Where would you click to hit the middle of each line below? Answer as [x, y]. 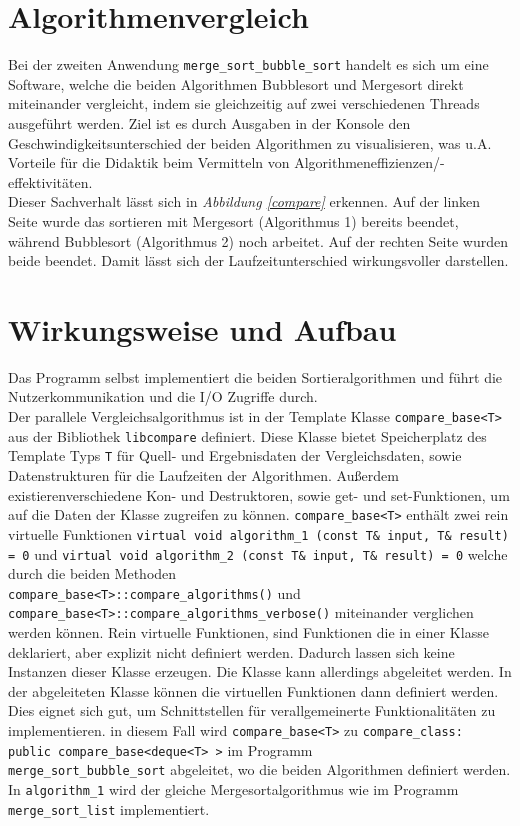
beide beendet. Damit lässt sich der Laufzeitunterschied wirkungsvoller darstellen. [258, 260]
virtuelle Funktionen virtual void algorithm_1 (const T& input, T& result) [258, 533]
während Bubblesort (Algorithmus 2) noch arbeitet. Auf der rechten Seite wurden [258, 240]
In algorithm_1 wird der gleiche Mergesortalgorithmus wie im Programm [233, 789]
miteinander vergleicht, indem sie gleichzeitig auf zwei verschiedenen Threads [244, 103]
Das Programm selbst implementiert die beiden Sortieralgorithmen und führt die [255, 376]
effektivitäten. [50, 181]
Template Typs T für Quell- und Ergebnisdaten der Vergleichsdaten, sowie [235, 455]
